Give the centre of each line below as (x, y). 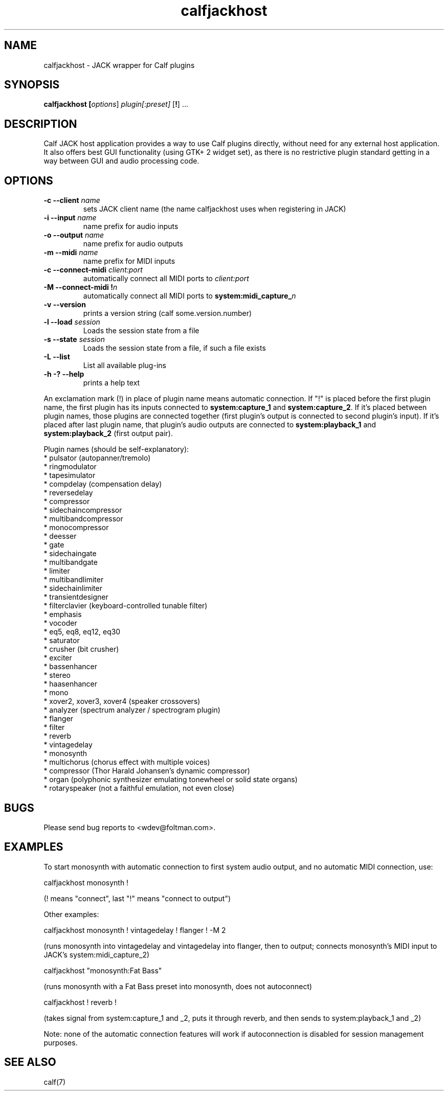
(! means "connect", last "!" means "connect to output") (137, 898)
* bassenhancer (70, 667)
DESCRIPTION (41, 124)
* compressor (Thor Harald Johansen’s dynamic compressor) (147, 771)
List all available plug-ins (125, 366)
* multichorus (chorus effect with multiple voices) (127, 762)
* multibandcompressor (83, 519)
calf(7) (55, 1082)
